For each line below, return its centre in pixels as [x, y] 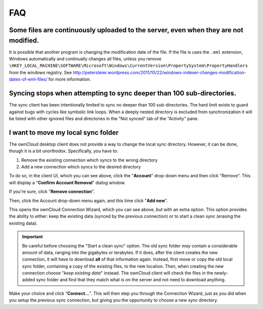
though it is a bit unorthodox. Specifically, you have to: [64, 151]
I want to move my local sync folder [64, 133]
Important [33, 237]
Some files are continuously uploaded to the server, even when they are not [126, 30]
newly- [221, 273]
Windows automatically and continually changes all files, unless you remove [85, 59]
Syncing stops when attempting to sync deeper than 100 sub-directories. [122, 93]
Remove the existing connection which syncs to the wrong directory [89, 160]
